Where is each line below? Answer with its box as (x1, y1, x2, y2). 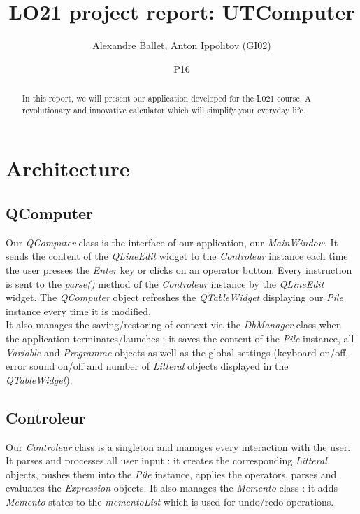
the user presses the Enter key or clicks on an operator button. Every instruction (6, 263, 352, 277)
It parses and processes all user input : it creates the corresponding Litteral (6, 453, 327, 468)
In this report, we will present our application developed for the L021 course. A (22, 92, 311, 104)
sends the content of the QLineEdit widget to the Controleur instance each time (6, 249, 348, 263)
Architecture (6, 154, 130, 183)
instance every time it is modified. (6, 303, 151, 318)
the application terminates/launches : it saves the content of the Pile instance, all (6, 331, 354, 345)
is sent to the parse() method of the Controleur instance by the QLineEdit (6, 276, 324, 291)
